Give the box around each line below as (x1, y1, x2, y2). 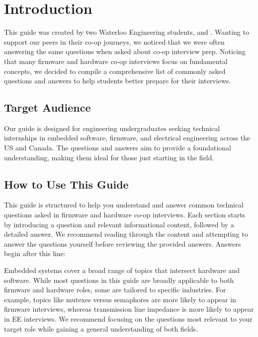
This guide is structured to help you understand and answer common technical (4, 200, 244, 210)
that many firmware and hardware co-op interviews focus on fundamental (4, 56, 228, 66)
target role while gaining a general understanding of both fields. (4, 323, 198, 334)
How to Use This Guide (4, 176, 129, 192)
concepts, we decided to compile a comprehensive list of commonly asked (4, 66, 226, 76)
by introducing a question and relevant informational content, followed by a (4, 219, 234, 229)
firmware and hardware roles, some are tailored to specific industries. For (4, 284, 226, 295)
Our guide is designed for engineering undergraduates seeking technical (4, 123, 220, 133)
